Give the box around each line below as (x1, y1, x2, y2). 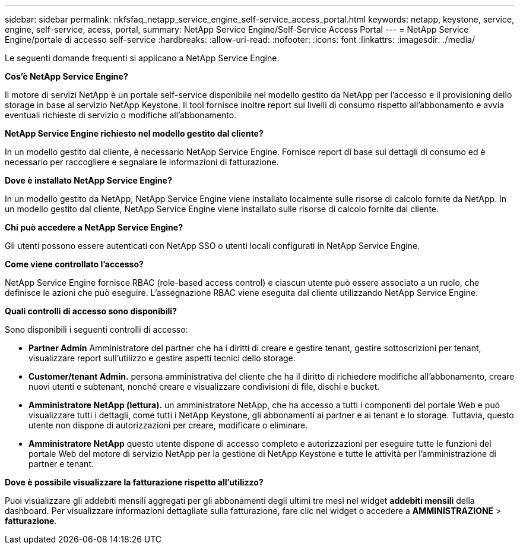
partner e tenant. (28, 459, 94, 469)
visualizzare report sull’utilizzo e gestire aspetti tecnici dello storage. (28, 353, 296, 363)
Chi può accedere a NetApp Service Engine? (5, 222, 183, 232)
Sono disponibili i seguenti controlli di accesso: (5, 324, 188, 335)
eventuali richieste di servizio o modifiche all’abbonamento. (5, 110, 237, 120)
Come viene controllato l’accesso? (5, 259, 144, 269)
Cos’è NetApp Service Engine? (5, 71, 128, 81)
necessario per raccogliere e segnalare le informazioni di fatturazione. (5, 157, 279, 167)
